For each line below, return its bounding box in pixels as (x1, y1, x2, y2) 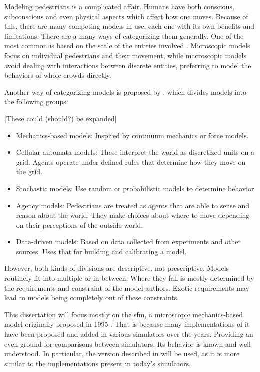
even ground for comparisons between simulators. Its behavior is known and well (4, 338, 251, 349)
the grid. (16, 166, 42, 177)
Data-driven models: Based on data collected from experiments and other (16, 236, 241, 247)
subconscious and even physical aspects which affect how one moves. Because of (4, 11, 248, 21)
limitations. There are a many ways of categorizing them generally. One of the (4, 30, 244, 41)
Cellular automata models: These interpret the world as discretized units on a (16, 147, 254, 157)
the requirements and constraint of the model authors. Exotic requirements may (4, 282, 249, 293)
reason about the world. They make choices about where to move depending (16, 210, 250, 220)
